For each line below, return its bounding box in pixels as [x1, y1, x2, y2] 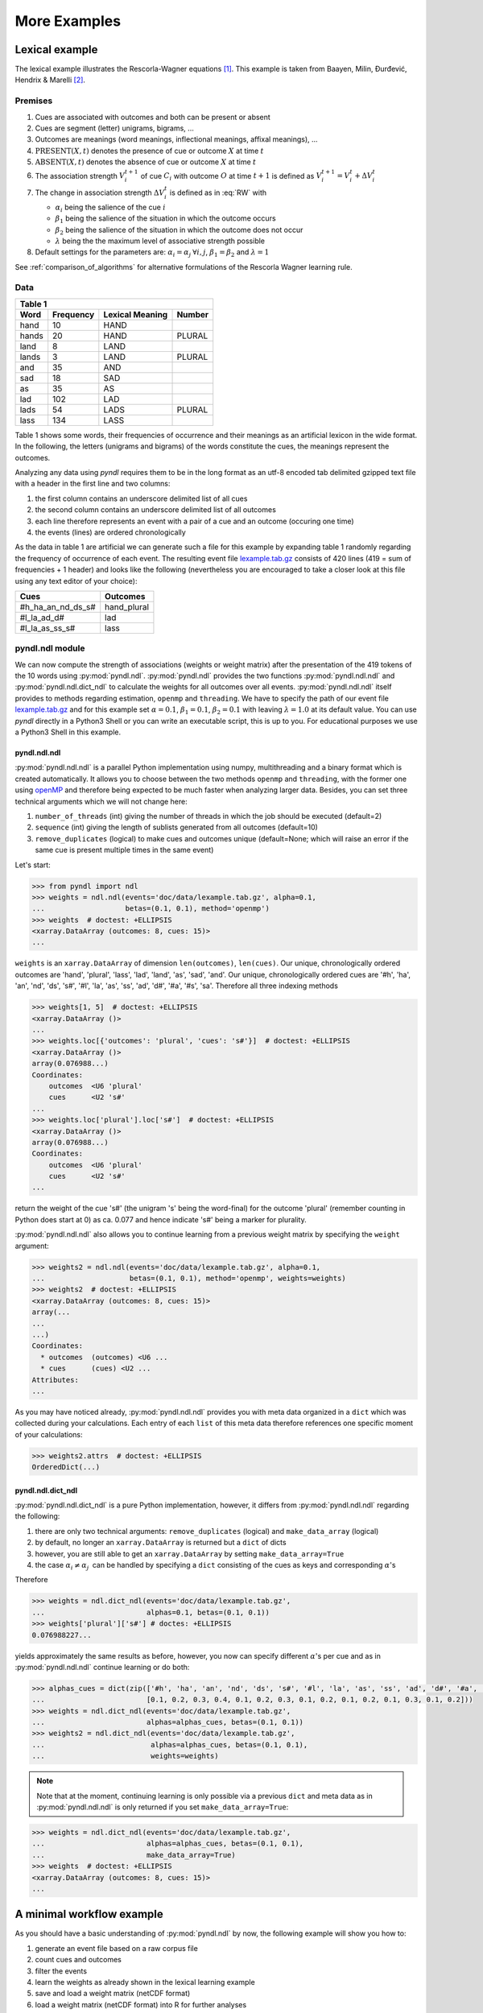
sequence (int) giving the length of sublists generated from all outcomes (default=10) [35, 822, 318, 833]
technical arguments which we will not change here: [14, 796, 188, 806]
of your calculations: [14, 1429, 83, 1439]
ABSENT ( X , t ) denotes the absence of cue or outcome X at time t [35, 157, 257, 167]
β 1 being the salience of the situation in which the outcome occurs [55, 213, 277, 225]
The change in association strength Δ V [35, 188, 165, 197]
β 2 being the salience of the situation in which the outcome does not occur [55, 225, 303, 237]
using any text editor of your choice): [14, 576, 138, 585]
